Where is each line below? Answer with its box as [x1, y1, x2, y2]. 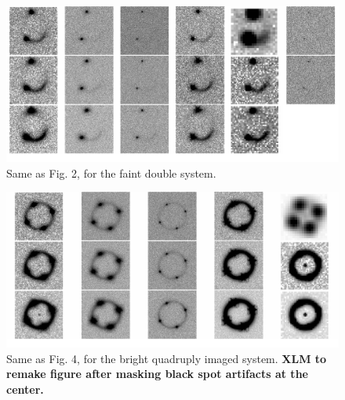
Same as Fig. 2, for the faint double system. [6, 164, 216, 181]
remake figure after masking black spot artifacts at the [6, 365, 308, 382]
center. [6, 380, 44, 397]
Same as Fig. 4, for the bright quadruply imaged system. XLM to [6, 350, 327, 366]
